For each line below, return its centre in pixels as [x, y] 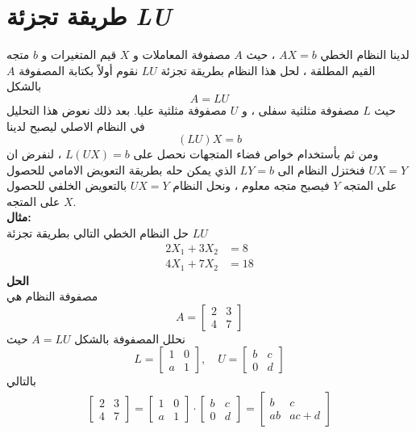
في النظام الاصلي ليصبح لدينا [76, 126]
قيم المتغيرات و [79, 55]
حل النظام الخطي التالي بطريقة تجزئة [98, 233]
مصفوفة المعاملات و [182, 55]
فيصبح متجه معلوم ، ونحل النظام [251, 185]
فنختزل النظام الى [321, 169]
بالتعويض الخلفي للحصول [67, 185]
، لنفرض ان [34, 154]
